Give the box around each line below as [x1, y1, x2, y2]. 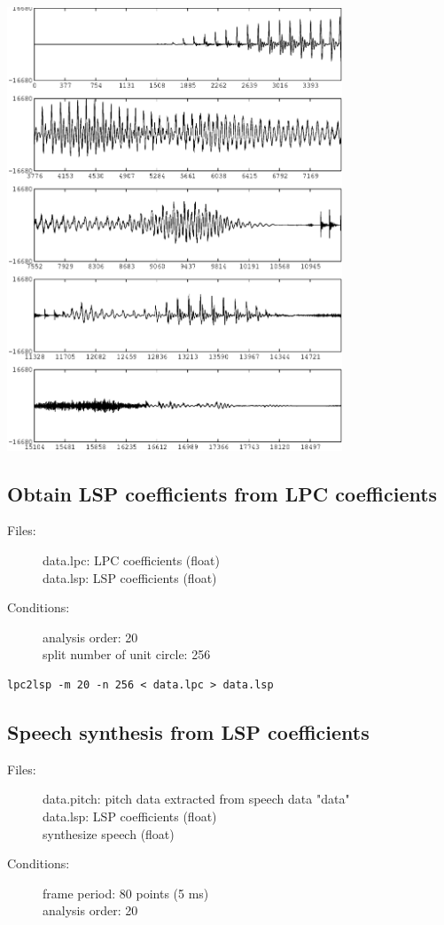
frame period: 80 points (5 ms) [43, 883, 209, 902]
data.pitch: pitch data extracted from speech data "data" [43, 789, 350, 808]
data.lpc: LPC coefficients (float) [43, 551, 220, 570]
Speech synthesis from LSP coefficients [7, 719, 370, 745]
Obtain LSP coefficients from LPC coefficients [7, 479, 438, 507]
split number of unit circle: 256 [43, 645, 211, 664]
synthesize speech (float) [43, 824, 175, 843]
